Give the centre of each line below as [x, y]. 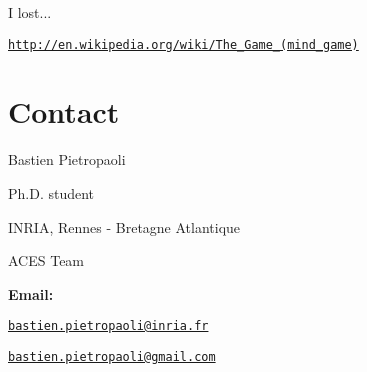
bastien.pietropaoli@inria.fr [108, 326]
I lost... [30, 12]
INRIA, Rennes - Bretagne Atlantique [124, 226]
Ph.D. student [51, 192]
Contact [64, 111]
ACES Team [46, 260]
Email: [31, 293]
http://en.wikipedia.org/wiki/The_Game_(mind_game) [183, 44]
